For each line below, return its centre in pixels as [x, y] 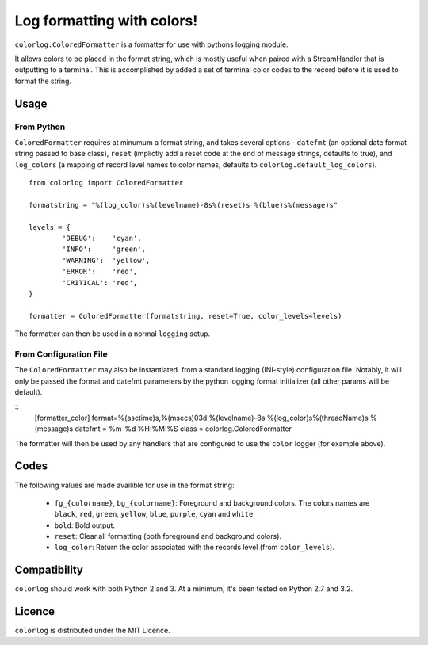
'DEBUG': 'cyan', [102, 238]
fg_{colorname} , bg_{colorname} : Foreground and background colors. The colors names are [212, 502]
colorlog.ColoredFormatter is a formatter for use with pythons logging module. [151, 44]
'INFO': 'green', [104, 249]
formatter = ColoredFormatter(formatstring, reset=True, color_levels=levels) [185, 316]
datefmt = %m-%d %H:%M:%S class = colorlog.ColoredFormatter [183, 429]
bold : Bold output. [84, 525]
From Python [40, 127]
